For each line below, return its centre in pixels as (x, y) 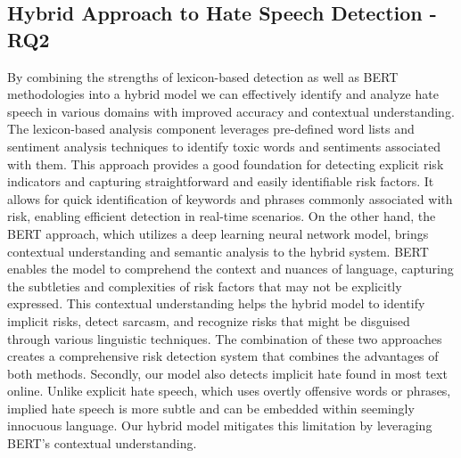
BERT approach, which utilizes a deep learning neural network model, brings (218, 233)
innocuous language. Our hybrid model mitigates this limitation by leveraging (220, 425)
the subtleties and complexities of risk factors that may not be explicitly (205, 286)
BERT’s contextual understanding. (102, 443)
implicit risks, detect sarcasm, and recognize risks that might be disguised (209, 320)
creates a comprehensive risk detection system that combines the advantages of (223, 356)
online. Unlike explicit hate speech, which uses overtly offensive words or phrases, (229, 391)
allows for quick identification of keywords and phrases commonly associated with (230, 198)
